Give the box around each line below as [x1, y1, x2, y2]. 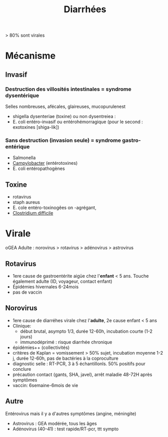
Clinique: [12, 323, 31, 329]
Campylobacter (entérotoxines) [12, 160, 78, 166]
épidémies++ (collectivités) [12, 344, 70, 351]
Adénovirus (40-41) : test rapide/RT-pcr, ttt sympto [12, 426, 119, 432]
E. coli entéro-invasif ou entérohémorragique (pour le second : [12, 119, 143, 125]
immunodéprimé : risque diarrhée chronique [20, 339, 112, 345]
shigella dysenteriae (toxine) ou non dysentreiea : [12, 113, 116, 120]
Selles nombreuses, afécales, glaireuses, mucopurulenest [5, 103, 125, 110]
